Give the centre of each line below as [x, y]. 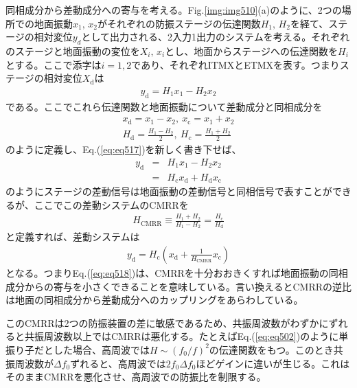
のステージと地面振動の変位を [73, 50]
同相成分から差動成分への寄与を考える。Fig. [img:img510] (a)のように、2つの [174, 10]
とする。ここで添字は [54, 64]
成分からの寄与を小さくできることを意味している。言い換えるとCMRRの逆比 [179, 286]
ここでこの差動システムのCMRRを [111, 204]
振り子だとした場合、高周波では [78, 349]
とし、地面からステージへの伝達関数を [251, 50]
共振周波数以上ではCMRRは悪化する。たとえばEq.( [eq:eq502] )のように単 [186, 336]
